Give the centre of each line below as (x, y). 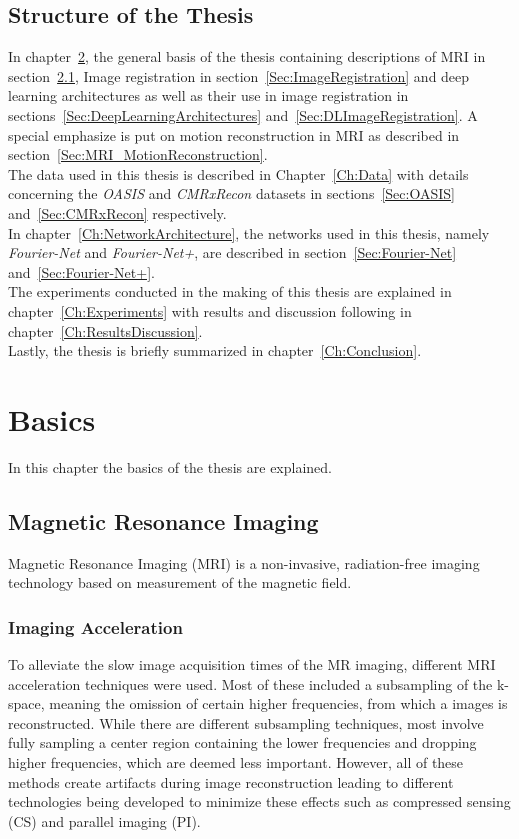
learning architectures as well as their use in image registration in (208, 95)
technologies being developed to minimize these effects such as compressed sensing (259, 801)
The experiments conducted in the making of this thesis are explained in (230, 291)
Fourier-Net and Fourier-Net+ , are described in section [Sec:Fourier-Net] (232, 252)
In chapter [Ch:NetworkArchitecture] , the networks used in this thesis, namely (249, 232)
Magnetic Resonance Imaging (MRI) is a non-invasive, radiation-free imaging (244, 562)
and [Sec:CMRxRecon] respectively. (117, 212)
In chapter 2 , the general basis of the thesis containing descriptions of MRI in (247, 56)
